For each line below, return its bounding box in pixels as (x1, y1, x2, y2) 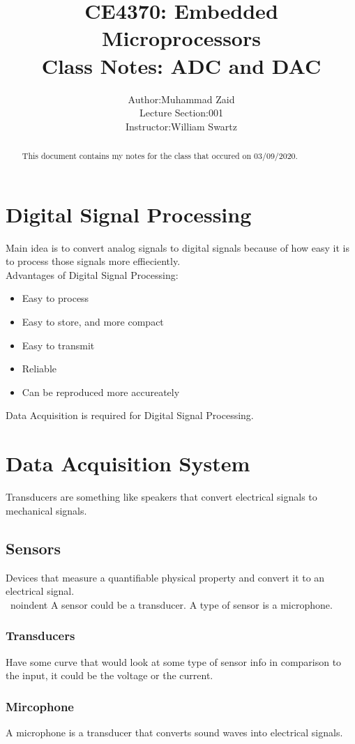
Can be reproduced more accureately (22, 384, 180, 399)
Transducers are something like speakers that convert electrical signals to (6, 489, 317, 504)
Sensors (6, 537, 61, 559)
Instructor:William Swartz (125, 119, 238, 133)
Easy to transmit (22, 337, 95, 352)
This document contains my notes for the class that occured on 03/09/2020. (22, 150, 298, 162)
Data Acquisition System (6, 449, 250, 478)
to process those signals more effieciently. (6, 254, 181, 268)
